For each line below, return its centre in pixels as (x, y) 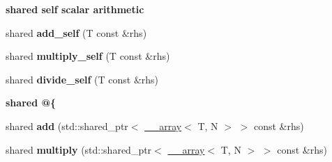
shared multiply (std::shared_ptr (79, 149)
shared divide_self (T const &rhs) (82, 79)
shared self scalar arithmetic (75, 9)
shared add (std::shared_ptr (67, 125)
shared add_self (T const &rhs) (76, 32)
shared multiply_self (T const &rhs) (88, 56)
